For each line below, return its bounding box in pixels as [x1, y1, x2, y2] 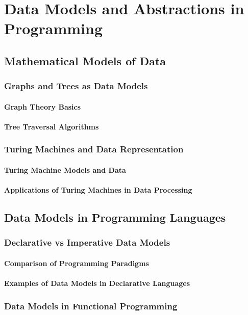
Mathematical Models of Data [4, 52, 166, 68]
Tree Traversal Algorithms [4, 121, 99, 132]
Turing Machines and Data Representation [4, 143, 184, 155]
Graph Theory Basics [4, 101, 81, 112]
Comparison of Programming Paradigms [4, 258, 149, 268]
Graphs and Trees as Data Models [4, 80, 148, 92]
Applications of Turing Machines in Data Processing [4, 185, 192, 195]
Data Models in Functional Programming [4, 299, 178, 312]
